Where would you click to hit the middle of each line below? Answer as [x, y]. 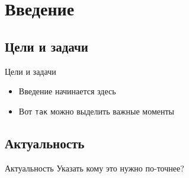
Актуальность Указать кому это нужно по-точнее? [94, 168]
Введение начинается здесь [67, 91]
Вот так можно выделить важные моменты [96, 111]
